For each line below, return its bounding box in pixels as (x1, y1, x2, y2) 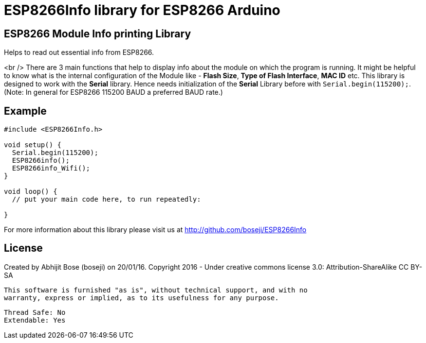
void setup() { (4, 141, 62, 149)
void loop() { (4, 188, 57, 196)
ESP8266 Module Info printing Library (4, 27, 191, 40)
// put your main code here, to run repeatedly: (12, 195, 201, 204)
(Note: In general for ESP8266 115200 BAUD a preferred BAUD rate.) (4, 88, 223, 97)
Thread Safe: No (4, 308, 66, 316)
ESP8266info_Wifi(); (12, 164, 91, 172)
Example (4, 104, 47, 117)
